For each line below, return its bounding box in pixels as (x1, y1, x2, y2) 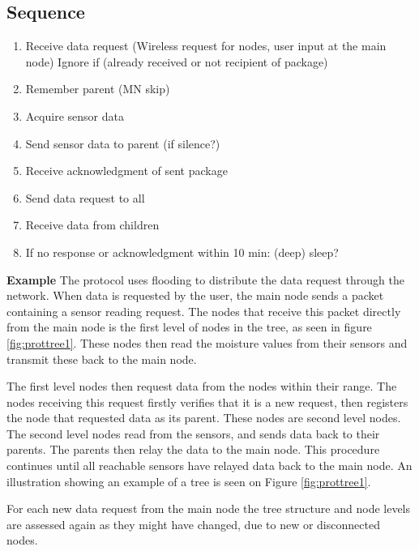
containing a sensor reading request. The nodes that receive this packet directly (6, 302, 401, 319)
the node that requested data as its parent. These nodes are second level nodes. (6, 409, 401, 426)
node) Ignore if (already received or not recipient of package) (25, 53, 328, 70)
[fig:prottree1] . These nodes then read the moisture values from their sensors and (6, 334, 408, 351)
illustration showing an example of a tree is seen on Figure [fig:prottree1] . (6, 472, 371, 489)
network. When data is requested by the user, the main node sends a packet (6, 287, 384, 304)
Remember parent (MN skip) (25, 80, 170, 97)
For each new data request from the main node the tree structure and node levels (6, 500, 411, 517)
